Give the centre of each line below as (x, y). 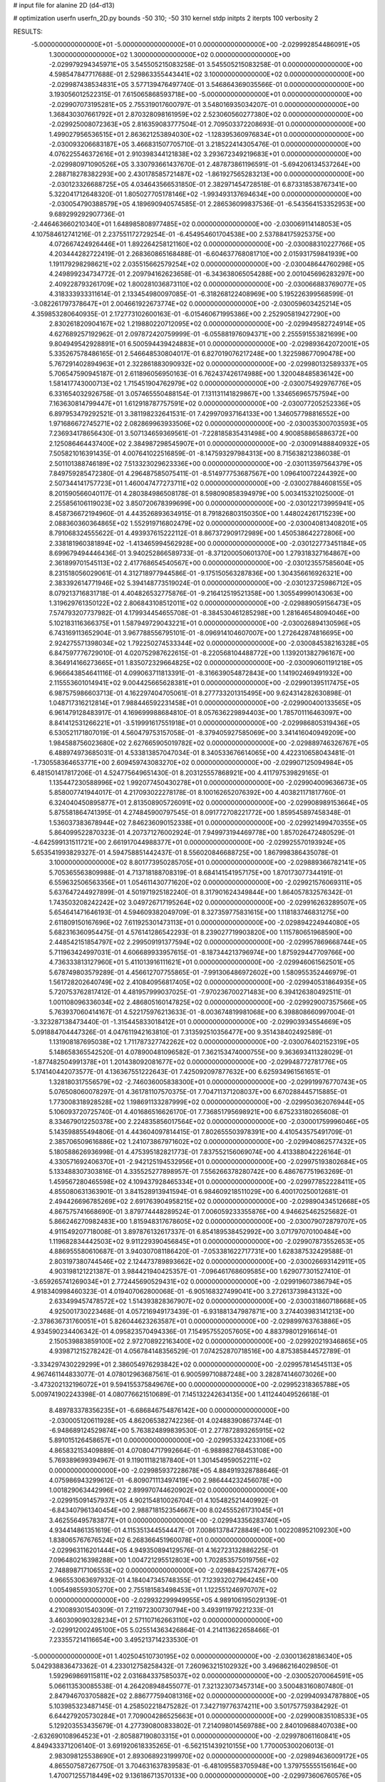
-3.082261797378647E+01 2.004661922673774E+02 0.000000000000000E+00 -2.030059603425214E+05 (191, 304)
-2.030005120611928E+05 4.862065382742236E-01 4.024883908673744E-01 (165, 1420)
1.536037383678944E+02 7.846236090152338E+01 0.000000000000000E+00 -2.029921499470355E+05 (208, 823)
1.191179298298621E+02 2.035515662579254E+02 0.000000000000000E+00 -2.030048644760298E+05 (207, 264)
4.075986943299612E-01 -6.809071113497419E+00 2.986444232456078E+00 (165, 1480)
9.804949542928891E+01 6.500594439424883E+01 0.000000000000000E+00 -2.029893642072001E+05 (209, 344)
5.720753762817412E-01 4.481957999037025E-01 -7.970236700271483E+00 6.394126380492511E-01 (200, 992)
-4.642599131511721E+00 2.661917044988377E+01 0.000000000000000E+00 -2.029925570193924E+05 (188, 843)
